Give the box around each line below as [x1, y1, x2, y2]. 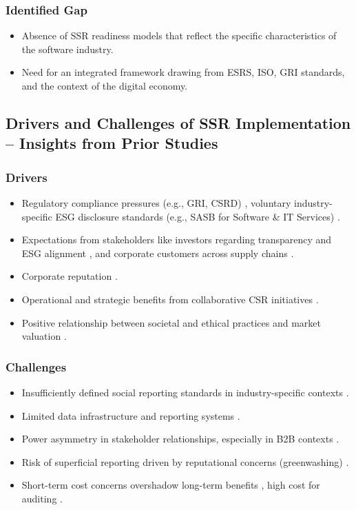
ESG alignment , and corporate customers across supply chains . [21, 245, 294, 260]
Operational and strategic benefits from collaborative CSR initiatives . [21, 292, 319, 306]
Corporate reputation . [21, 269, 118, 283]
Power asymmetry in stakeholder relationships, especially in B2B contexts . [21, 431, 339, 446]
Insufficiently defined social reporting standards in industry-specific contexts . [21, 385, 349, 399]
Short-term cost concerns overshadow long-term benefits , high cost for [21, 478, 320, 492]
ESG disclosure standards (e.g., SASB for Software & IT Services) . [55, 209, 340, 223]
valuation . [21, 329, 67, 343]
